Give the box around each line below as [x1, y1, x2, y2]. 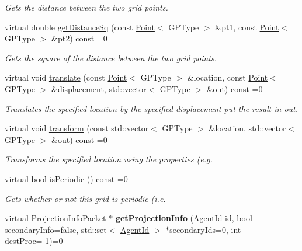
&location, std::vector [209, 122, 286, 134]
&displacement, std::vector [51, 82, 147, 95]
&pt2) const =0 [51, 32, 107, 44]
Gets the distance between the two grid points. [5, 1, 168, 13]
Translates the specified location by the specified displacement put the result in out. [5, 102, 298, 114]
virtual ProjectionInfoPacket [5, 212, 106, 224]
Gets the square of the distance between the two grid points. [5, 51, 217, 64]
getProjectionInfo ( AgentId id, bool [115, 212, 252, 224]
